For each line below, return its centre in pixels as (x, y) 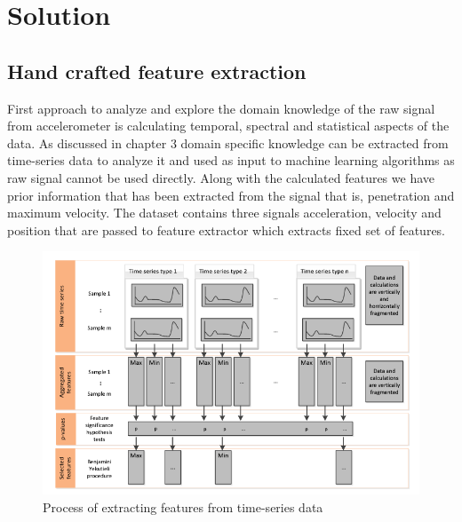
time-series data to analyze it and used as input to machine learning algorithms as (231, 160)
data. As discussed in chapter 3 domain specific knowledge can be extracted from (228, 142)
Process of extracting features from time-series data (183, 506)
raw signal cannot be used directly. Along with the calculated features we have (221, 177)
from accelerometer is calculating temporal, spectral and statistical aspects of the (228, 126)
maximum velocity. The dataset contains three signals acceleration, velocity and (224, 213)
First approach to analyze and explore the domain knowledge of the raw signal (221, 108)
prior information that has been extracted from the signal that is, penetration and (231, 195)
